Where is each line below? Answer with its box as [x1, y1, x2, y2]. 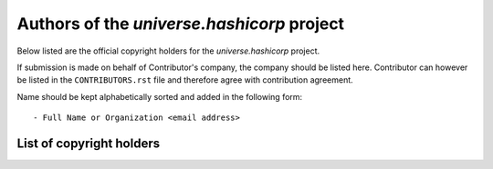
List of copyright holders [16, 135, 160, 151]
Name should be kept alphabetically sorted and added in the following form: [16, 91, 303, 102]
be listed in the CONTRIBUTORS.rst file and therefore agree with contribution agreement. [16, 75, 353, 85]
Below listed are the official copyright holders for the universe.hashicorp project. [16, 45, 320, 56]
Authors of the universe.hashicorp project [16, 14, 345, 34]
